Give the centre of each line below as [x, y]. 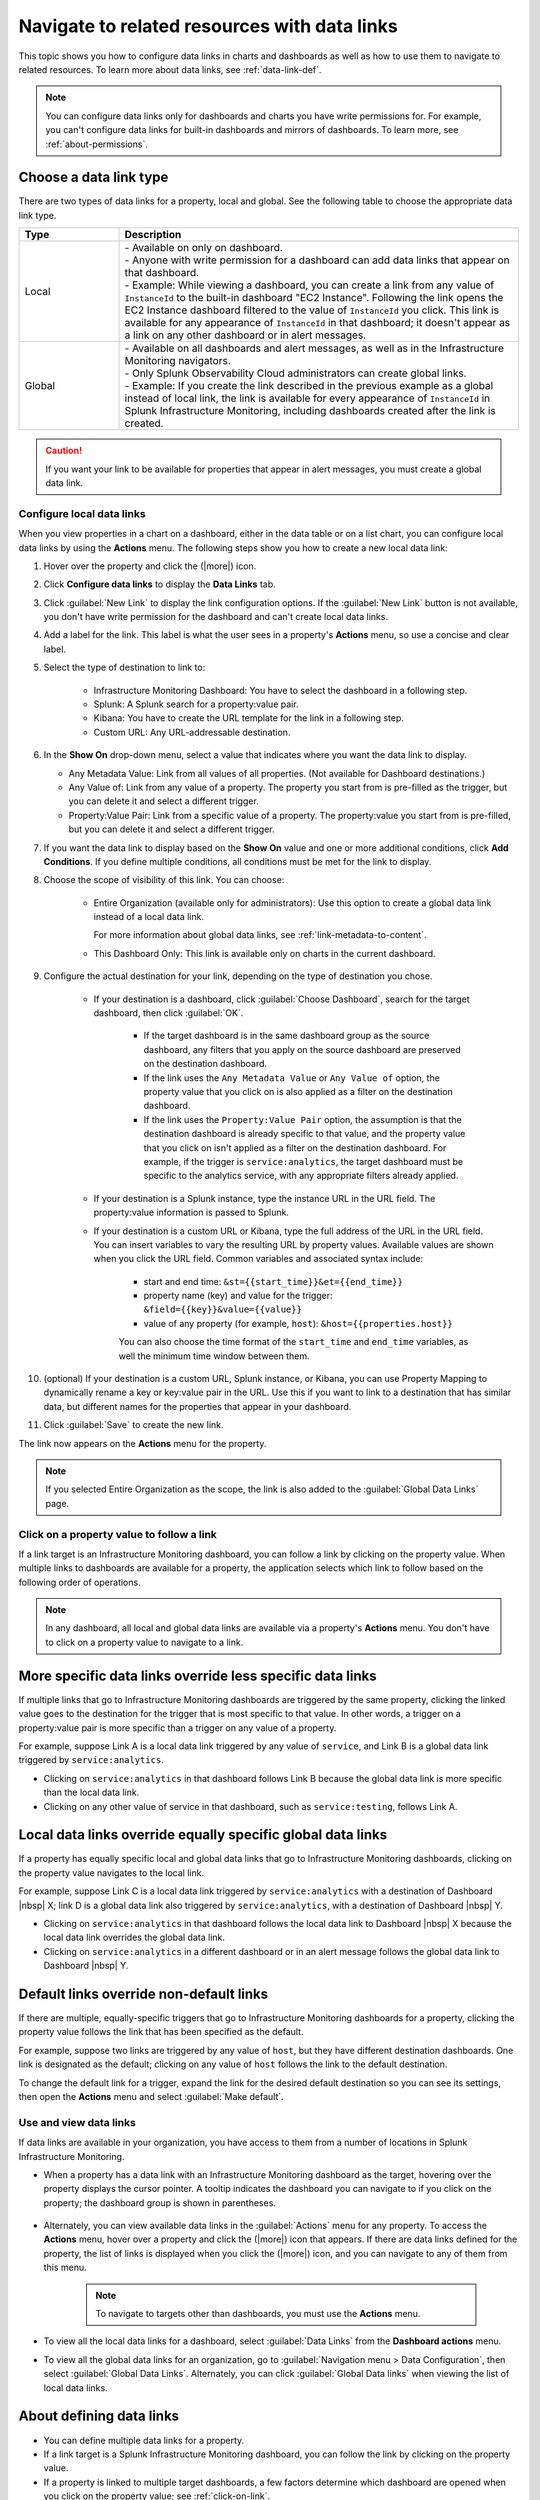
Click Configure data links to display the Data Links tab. [159, 584]
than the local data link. [91, 1792]
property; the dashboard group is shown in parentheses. [160, 2202]
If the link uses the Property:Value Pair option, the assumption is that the [302, 1119]
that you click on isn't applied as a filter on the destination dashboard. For [295, 1147]
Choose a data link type [93, 177]
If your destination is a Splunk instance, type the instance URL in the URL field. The [264, 1198]
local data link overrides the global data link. [134, 1937]
